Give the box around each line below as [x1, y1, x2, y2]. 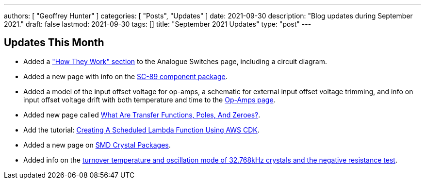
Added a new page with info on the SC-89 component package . [23, 72, 228, 81]
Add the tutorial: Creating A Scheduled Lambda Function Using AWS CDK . [23, 125, 260, 134]
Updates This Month [4, 36, 104, 49]
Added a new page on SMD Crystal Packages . [23, 140, 171, 149]
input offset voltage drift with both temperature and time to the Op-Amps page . [23, 95, 276, 104]
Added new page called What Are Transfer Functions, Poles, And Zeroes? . [23, 110, 261, 119]
